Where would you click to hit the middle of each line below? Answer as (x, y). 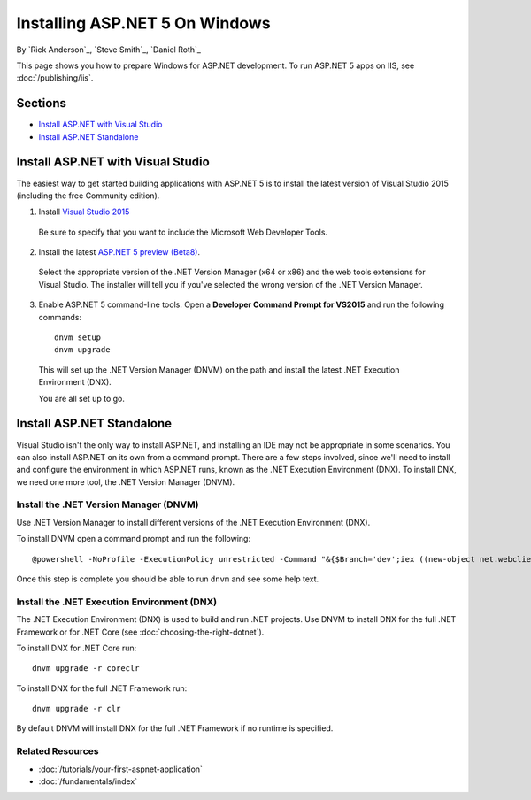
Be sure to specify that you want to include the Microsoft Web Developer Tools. (183, 232)
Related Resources (58, 751)
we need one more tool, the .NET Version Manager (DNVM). (126, 481)
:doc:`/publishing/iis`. (55, 78)
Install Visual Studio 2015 (84, 212)
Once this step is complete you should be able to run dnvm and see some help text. (168, 579)
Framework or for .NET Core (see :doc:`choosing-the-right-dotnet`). (140, 632)
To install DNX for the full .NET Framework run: (102, 688)
